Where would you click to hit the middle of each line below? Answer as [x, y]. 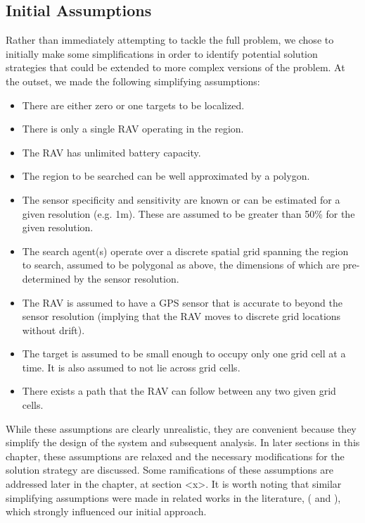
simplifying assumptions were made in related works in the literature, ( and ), [173, 497]
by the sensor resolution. [126, 278]
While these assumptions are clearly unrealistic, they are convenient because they [181, 428]
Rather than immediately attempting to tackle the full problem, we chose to [170, 40]
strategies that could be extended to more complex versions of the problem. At [175, 67]
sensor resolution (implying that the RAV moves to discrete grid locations [181, 316]
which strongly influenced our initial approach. [106, 511]
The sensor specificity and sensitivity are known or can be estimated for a [181, 199]
